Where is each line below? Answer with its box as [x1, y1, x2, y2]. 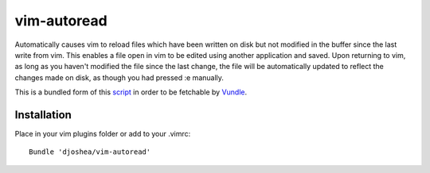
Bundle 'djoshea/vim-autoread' [29, 148, 151, 156]
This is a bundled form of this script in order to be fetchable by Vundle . [14, 87, 248, 97]
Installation [14, 108, 72, 121]
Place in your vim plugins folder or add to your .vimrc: [14, 129, 191, 139]
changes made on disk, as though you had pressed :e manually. [14, 72, 225, 83]
